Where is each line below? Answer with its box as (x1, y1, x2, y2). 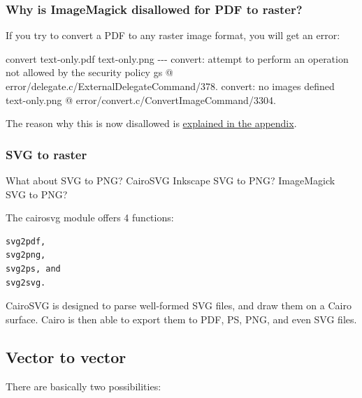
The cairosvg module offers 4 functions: (6, 210, 174, 225)
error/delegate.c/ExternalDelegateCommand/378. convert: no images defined (6, 79, 335, 93)
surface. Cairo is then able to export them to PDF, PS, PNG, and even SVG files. (6, 311, 357, 326)
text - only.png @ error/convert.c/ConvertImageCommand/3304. (6, 92, 276, 107)
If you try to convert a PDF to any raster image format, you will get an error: (6, 28, 340, 43)
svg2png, (6, 250, 46, 260)
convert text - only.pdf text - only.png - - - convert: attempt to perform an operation (6, 51, 349, 66)
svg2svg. (6, 277, 46, 288)
